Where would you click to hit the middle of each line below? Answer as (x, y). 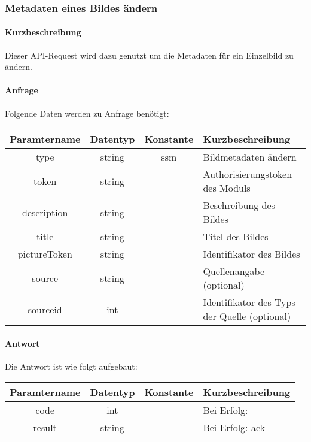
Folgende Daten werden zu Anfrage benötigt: (87, 113)
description (45, 212)
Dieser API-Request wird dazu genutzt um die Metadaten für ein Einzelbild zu (149, 55)
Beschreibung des (239, 205)
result (45, 427)
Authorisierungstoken (248, 174)
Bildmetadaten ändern (250, 157)
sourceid (45, 309)
